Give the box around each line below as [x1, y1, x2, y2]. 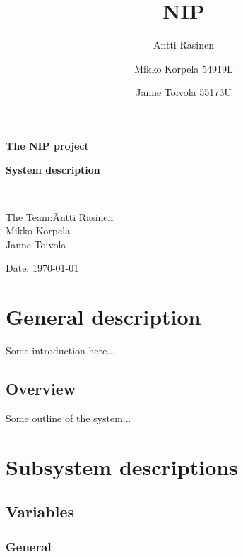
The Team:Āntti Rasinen [6, 209, 114, 224]
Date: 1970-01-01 [6, 260, 79, 275]
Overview [6, 378, 76, 400]
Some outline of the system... [6, 410, 131, 425]
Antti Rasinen [153, 37, 214, 52]
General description [6, 302, 201, 331]
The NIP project [6, 138, 89, 152]
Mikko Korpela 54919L [134, 61, 233, 76]
